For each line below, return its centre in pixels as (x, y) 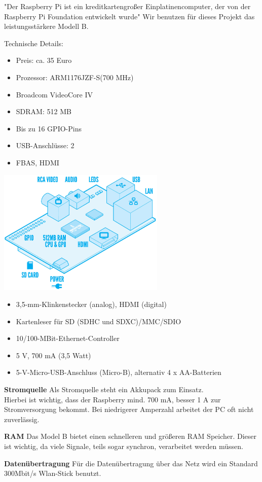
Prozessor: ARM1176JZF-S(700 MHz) (75, 77)
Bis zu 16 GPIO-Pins (49, 128)
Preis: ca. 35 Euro (44, 60)
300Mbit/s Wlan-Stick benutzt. (53, 473)
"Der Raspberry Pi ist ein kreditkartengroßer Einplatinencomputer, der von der (127, 6)
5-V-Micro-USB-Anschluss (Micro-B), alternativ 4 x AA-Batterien (119, 372)
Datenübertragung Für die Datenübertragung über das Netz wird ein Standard (131, 463)
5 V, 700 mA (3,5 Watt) (53, 355)
